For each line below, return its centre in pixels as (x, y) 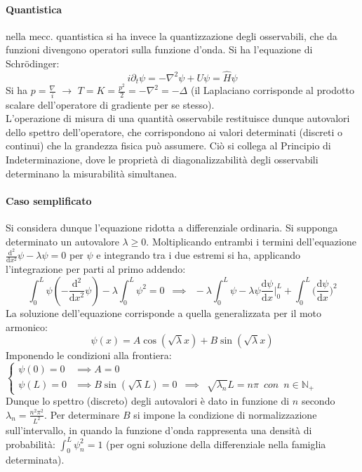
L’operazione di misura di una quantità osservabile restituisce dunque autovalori (178, 118)
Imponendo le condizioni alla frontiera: (89, 355)
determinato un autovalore (62, 241)
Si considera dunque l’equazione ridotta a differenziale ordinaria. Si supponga (172, 227)
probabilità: (31, 444)
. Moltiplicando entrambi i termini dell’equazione (251, 241)
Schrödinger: (33, 63)
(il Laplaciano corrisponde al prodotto (272, 90)
